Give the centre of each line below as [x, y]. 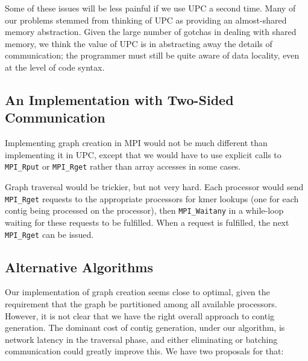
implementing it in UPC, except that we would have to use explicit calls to [143, 154]
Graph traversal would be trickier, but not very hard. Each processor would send [154, 187]
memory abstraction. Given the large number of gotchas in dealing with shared [151, 32]
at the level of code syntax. [55, 67]
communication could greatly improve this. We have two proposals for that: [144, 351]
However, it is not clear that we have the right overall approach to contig [140, 315]
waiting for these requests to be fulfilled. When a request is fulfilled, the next [147, 222]
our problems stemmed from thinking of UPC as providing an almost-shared [146, 20]
